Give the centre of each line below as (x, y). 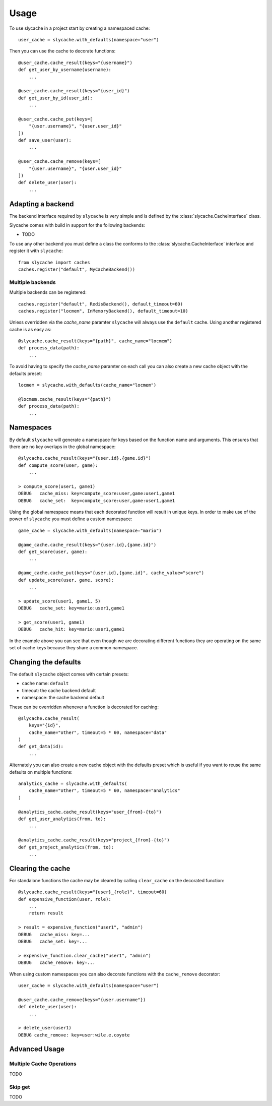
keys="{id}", (45, 725)
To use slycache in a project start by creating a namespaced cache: (80, 28)
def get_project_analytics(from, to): (66, 847)
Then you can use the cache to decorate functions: (62, 51)
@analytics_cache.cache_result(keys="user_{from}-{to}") (90, 812)
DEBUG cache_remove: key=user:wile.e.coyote (74, 1035)
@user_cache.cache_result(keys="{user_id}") (74, 91)
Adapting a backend (42, 204)
